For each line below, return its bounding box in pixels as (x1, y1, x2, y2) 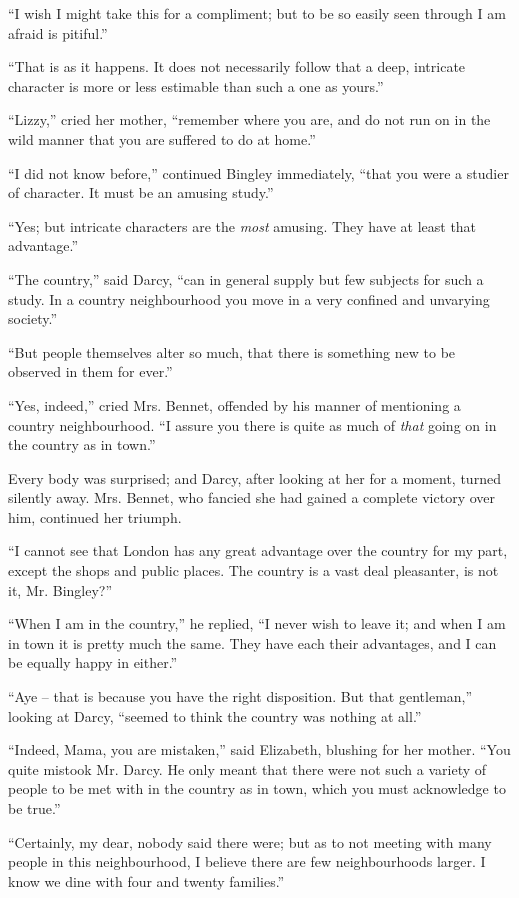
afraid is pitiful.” (8, 22, 108, 43)
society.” (8, 308, 58, 329)
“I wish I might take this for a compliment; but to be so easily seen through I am (8, 3, 506, 23)
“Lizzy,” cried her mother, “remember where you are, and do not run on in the (8, 109, 491, 130)
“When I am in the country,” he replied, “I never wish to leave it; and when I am (8, 613, 506, 634)
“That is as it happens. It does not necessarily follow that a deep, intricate (8, 56, 466, 77)
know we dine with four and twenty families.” (8, 870, 285, 891)
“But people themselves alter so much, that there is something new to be (8, 341, 456, 362)
